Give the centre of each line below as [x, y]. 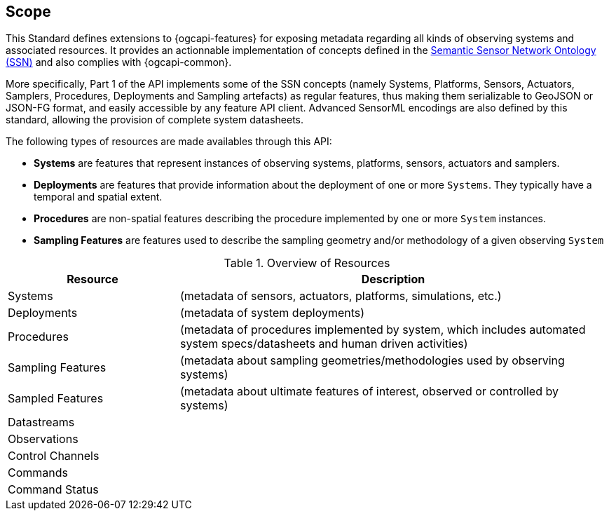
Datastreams [41, 422]
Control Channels [54, 456]
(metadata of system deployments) [272, 313]
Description [393, 279]
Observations [43, 439]
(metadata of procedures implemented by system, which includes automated [383, 330]
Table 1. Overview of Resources [307, 263]
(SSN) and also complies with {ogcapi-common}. [119, 62]
